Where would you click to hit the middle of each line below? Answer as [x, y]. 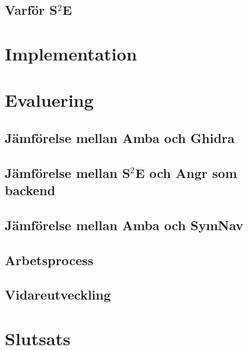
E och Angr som [186, 172]
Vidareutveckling [58, 295]
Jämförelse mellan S [68, 172]
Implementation [71, 53]
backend [30, 190]
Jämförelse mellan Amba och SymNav [124, 225]
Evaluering [49, 100]
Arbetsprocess [49, 260]
